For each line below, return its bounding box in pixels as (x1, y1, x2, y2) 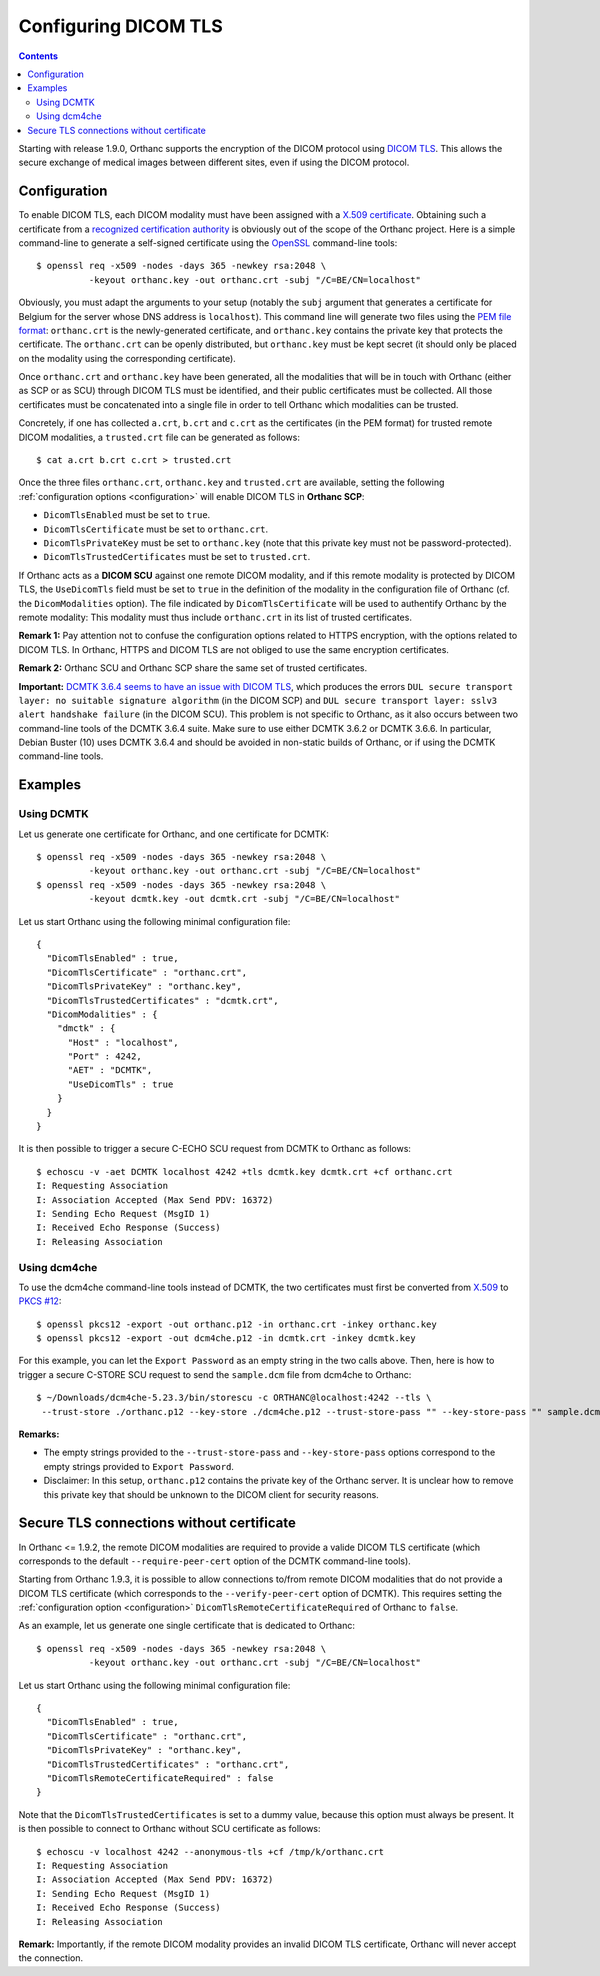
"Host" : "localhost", (67, 1036, 179, 1048)
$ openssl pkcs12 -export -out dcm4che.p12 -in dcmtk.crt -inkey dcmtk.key (36, 1333, 416, 1344)
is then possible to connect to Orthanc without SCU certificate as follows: (18, 1823, 321, 1835)
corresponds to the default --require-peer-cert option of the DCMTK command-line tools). (18, 1555, 412, 1567)
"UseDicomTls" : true (67, 1078, 174, 1090)
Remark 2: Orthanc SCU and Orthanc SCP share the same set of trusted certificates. (18, 662, 368, 674)
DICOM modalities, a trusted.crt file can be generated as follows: (18, 431, 300, 443)
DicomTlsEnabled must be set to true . (43, 509, 211, 521)
